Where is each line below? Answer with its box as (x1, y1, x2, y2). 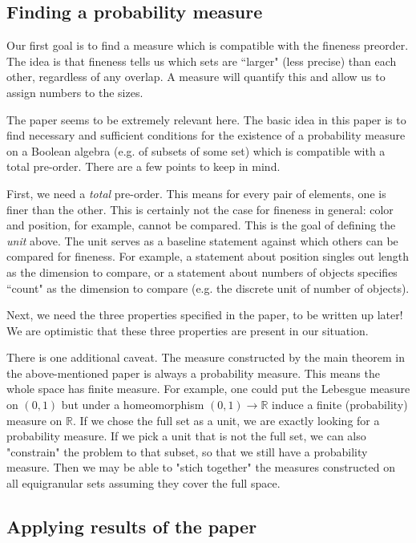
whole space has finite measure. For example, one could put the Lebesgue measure (6, 380, 410, 397)
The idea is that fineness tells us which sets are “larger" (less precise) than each (6, 52, 397, 69)
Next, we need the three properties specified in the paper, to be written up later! (6, 306, 403, 323)
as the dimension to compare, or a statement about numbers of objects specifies (6, 263, 398, 280)
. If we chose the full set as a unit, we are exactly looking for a (72, 411, 380, 428)
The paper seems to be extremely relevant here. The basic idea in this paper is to (6, 111, 406, 128)
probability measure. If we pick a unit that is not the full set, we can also (6, 428, 366, 444)
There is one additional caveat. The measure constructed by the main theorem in (6, 349, 405, 366)
